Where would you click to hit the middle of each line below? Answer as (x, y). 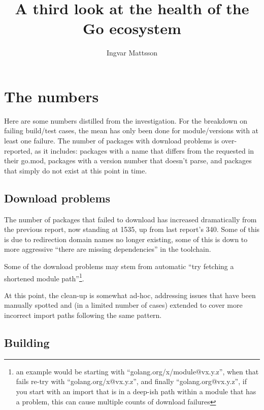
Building (27, 342)
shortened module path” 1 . (44, 277)
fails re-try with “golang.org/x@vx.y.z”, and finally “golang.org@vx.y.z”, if (131, 381)
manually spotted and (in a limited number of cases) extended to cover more (123, 305)
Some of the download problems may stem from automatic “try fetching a (119, 266)
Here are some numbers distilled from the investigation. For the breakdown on (126, 120)
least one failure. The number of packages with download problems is (112, 141)
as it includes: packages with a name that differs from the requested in (144, 150)
